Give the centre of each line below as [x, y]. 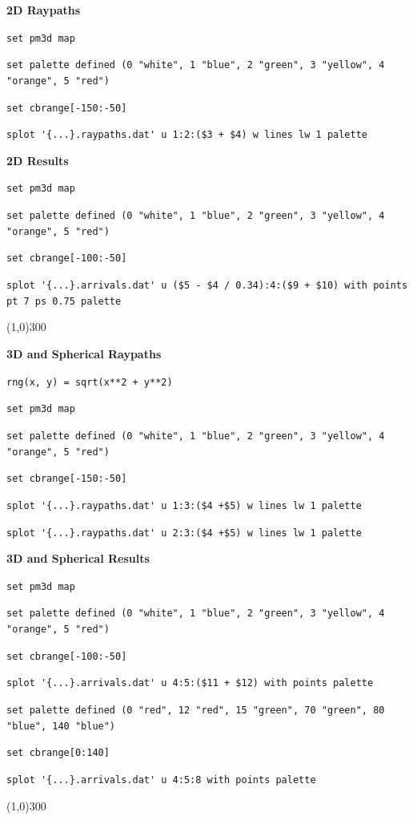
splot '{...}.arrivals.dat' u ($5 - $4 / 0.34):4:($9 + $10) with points [207, 286]
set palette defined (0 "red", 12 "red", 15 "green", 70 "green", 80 [196, 711]
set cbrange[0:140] [58, 753]
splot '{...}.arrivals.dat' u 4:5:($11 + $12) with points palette [190, 683]
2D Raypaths [44, 10]
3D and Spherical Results [78, 558]
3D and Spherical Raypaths [84, 353]
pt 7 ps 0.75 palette [64, 301]
